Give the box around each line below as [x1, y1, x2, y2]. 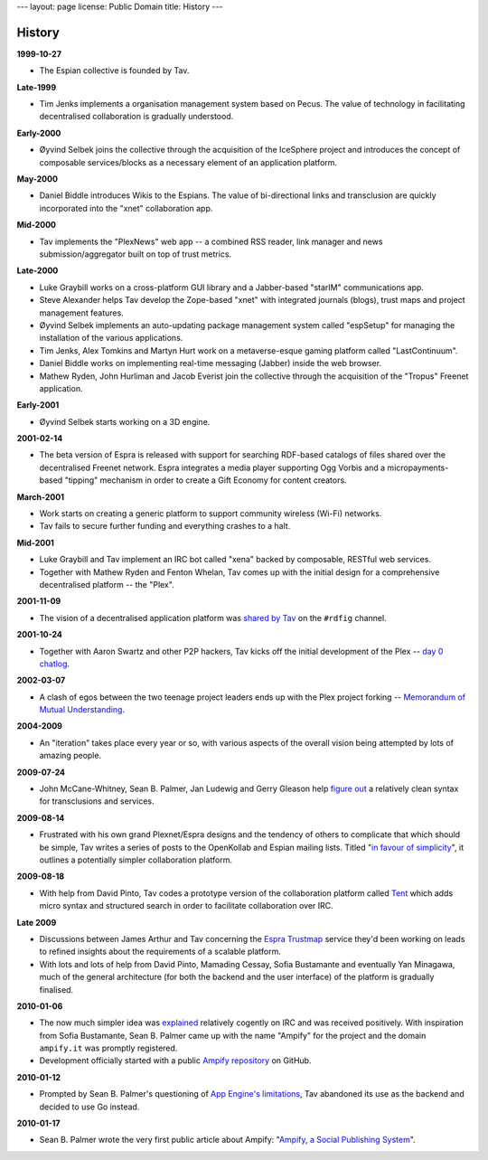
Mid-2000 [16, 220, 57, 231]
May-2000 [16, 174, 59, 184]
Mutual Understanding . [39, 704, 126, 715]
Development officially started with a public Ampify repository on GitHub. [39, 1055, 312, 1066]
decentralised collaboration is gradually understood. [39, 111, 234, 122]
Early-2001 [16, 400, 60, 410]
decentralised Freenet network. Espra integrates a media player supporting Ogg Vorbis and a [39, 462, 386, 473]
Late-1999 [16, 81, 57, 92]
